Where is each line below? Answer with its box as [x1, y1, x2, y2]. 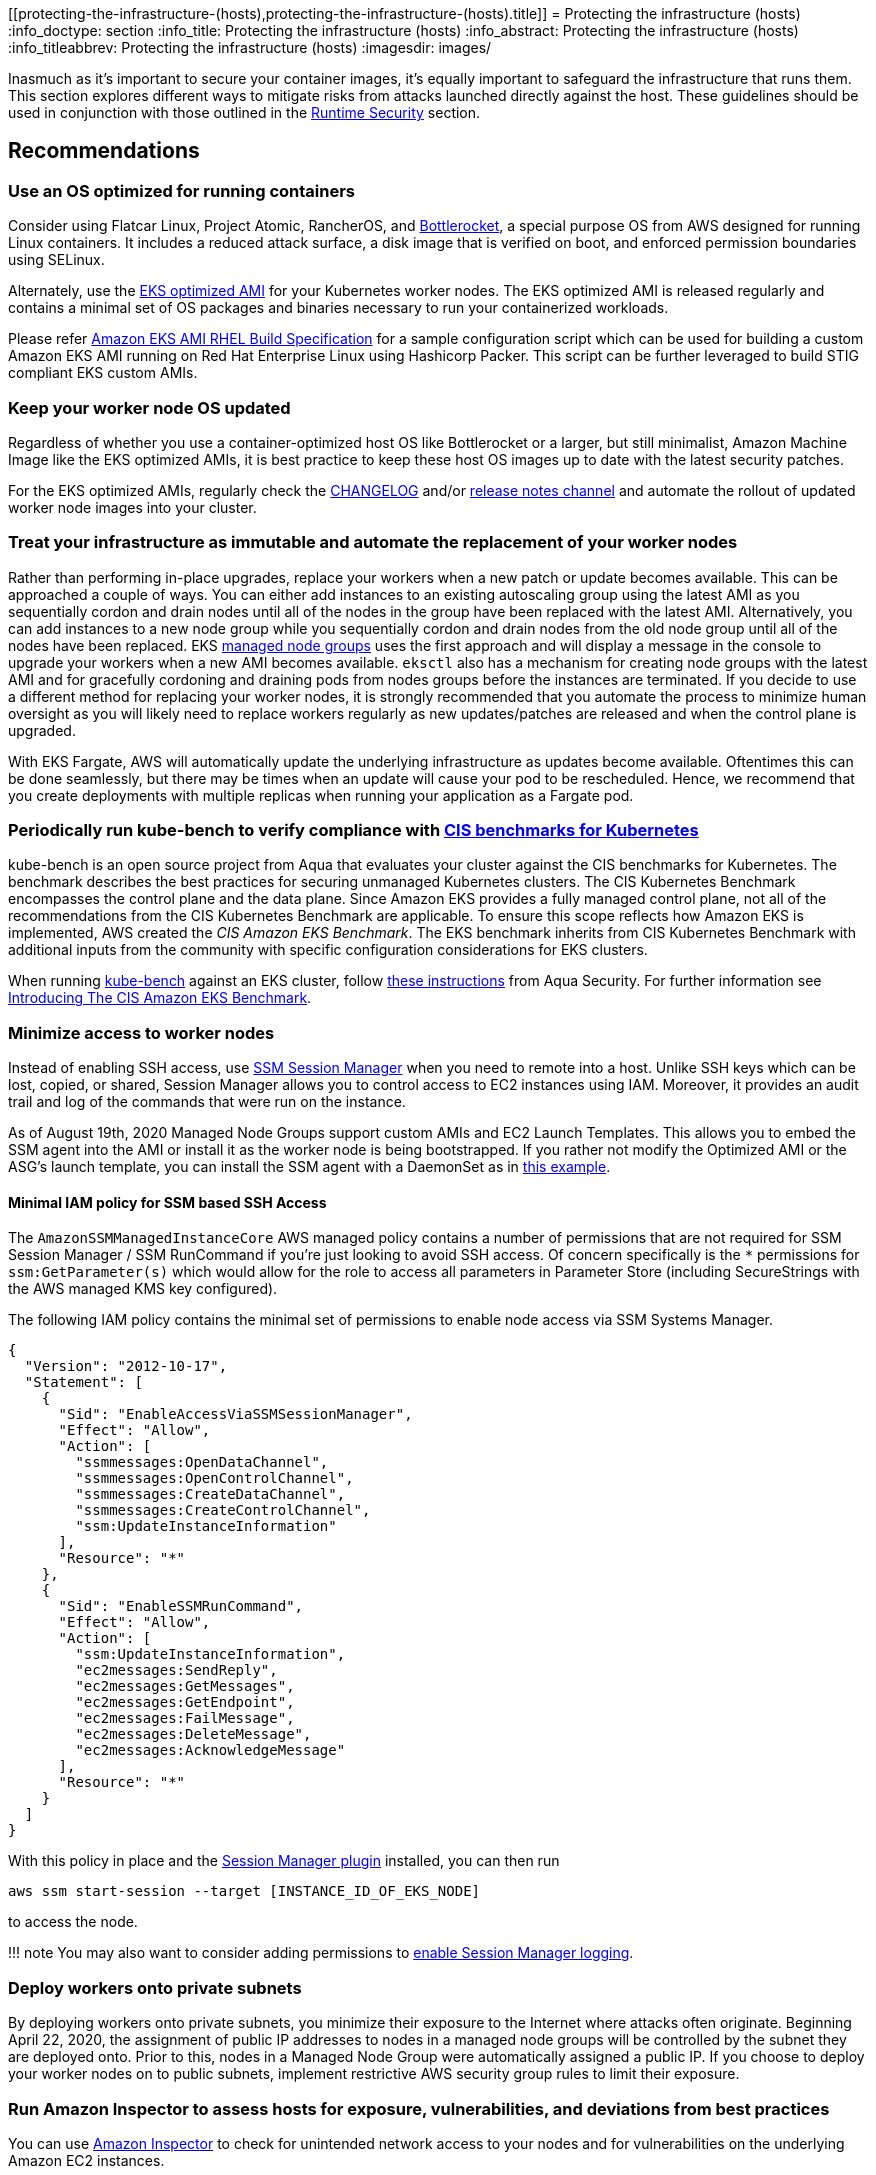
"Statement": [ [24, 1374, 143, 1391]
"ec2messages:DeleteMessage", [75, 1726, 312, 1743]
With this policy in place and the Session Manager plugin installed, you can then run [8, 1852, 560, 1870]
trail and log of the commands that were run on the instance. [8, 1093, 406, 1111]
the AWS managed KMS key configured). [8, 1280, 278, 1298]
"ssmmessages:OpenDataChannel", [75, 1454, 329, 1471]
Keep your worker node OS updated [8, 397, 291, 418]
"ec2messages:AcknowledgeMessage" [75, 1742, 346, 1759]
